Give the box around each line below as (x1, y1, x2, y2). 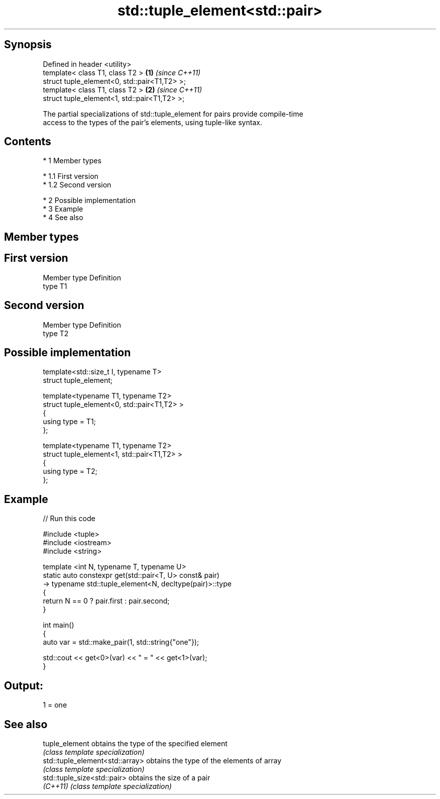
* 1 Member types (43, 156, 101, 165)
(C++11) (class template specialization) (43, 781, 172, 790)
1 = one (43, 701, 67, 710)
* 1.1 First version (43, 172, 98, 181)
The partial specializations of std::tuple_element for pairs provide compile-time (43, 109, 303, 118)
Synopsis (4, 38, 52, 51)
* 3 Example (43, 205, 83, 214)
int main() (43, 621, 74, 630)
